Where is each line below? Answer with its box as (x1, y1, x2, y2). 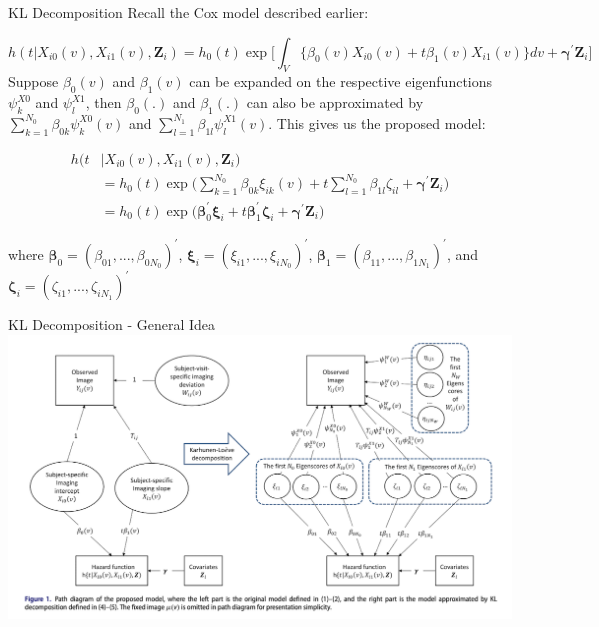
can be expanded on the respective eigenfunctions (189, 71, 493, 92)
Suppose (8, 71, 59, 92)
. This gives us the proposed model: (268, 112, 486, 133)
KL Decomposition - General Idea (8, 314, 216, 335)
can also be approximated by (246, 92, 424, 113)
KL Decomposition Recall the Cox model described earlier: (8, 2, 369, 22)
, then (85, 92, 122, 113)
